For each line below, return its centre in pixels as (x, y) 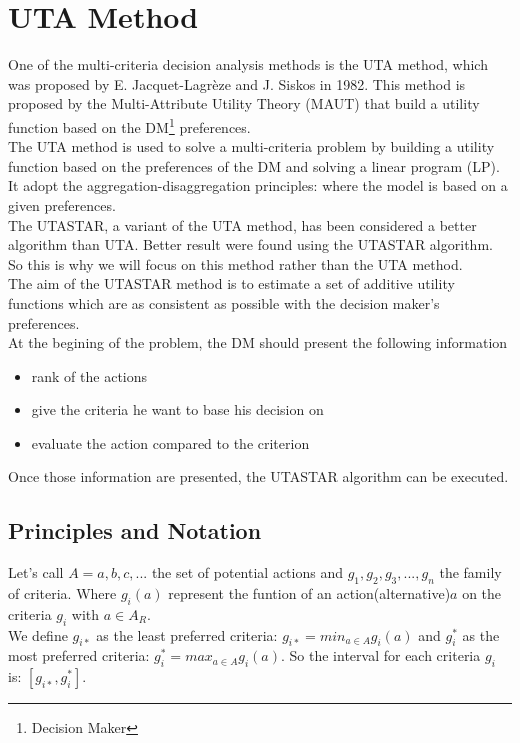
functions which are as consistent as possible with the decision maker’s (224, 302)
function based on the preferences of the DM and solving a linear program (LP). (254, 165)
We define (38, 634)
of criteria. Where (62, 593)
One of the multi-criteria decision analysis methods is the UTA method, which (248, 64)
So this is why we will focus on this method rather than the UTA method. (235, 263)
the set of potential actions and (247, 572)
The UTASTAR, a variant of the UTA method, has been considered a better (242, 224)
